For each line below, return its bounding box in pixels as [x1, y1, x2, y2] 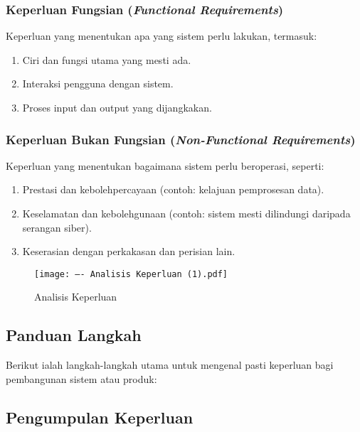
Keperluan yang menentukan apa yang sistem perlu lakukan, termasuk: [6, 28, 317, 43]
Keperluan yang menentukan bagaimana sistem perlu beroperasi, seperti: [6, 158, 324, 173]
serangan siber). [22, 220, 92, 234]
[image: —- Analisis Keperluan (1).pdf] [34, 269, 228, 279]
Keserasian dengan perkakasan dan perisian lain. [22, 244, 235, 259]
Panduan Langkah [6, 324, 142, 346]
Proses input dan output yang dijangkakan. [22, 100, 212, 114]
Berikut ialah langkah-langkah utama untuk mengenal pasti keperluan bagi [6, 357, 334, 372]
